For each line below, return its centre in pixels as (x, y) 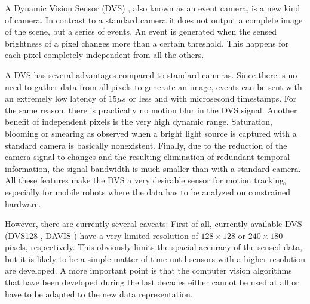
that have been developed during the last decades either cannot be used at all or (152, 282)
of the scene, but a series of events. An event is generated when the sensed (141, 31)
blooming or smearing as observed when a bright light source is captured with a (151, 133)
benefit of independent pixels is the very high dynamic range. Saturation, (139, 122)
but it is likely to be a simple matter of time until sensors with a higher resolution (155, 258)
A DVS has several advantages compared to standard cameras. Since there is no (151, 74)
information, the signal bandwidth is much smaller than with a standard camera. (153, 168)
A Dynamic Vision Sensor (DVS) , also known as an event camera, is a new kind (153, 8)
